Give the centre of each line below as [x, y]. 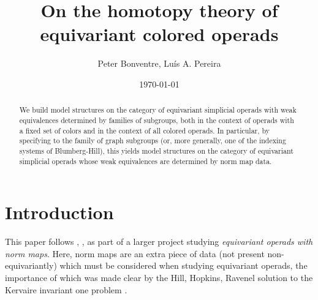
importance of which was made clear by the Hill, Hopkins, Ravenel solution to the [159, 277]
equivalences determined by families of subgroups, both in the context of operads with [157, 120]
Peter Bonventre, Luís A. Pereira [159, 63]
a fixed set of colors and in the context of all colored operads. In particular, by [145, 130]
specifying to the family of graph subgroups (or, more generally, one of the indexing [153, 141]
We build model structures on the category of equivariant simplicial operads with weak [158, 110]
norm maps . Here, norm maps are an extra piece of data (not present [135, 253]
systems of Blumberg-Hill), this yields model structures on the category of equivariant [156, 150]
